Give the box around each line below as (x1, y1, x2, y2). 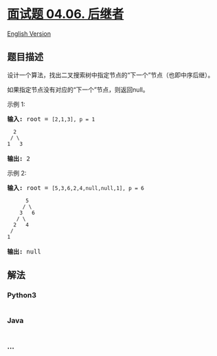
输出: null (7, 247, 41, 255)
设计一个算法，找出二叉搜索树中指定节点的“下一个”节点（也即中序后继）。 (7, 70, 214, 79)
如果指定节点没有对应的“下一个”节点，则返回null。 (7, 85, 149, 94)
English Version (7, 29, 52, 38)
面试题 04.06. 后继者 (7, 6, 124, 22)
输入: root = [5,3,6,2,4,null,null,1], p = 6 (7, 184, 144, 191)
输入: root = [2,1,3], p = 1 (7, 115, 95, 123)
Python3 (7, 291, 36, 300)
